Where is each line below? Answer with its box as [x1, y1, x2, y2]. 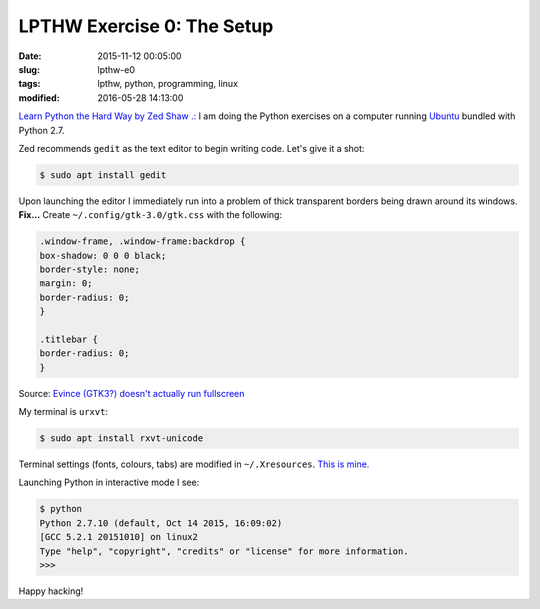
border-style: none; [39, 264, 140, 275]
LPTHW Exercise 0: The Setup [18, 15, 274, 37]
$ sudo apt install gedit [39, 169, 167, 180]
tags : [18, 78, 41, 90]
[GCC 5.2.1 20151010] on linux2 [39, 531, 199, 543]
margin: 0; [39, 278, 93, 289]
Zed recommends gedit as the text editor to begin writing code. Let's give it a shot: [18, 142, 365, 154]
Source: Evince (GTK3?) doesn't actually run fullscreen [18, 387, 245, 399]
